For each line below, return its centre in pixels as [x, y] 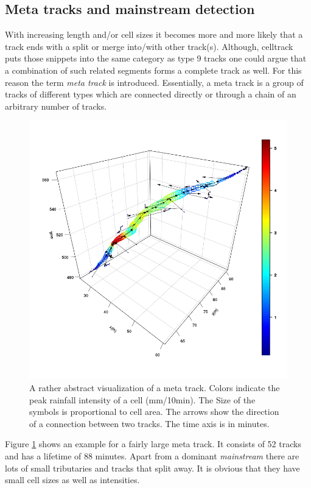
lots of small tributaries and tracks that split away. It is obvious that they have [152, 468]
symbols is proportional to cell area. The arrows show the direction [154, 412]
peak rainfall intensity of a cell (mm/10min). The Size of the [142, 399]
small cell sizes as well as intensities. [72, 480]
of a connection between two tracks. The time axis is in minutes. [149, 423]
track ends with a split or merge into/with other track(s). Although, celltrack [149, 46]
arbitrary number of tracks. [56, 106]
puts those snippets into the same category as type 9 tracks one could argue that [156, 58]
